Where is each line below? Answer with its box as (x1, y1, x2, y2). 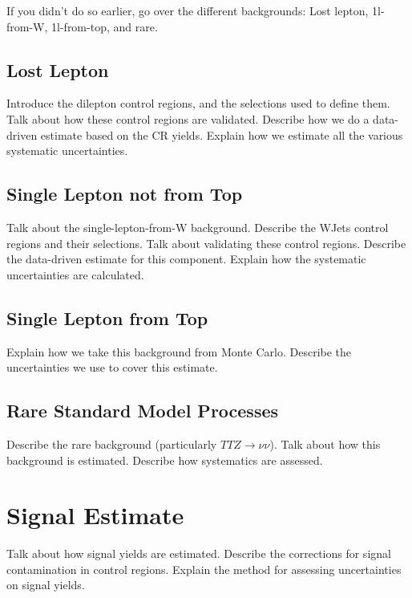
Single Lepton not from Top (6, 181, 243, 206)
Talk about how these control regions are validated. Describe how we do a (6, 110, 370, 127)
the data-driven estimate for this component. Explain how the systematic (6, 250, 366, 267)
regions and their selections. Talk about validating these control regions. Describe (6, 234, 406, 251)
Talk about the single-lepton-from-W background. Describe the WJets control (6, 218, 389, 235)
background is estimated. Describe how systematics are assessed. (6, 451, 323, 468)
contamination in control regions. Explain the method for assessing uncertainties (6, 560, 402, 577)
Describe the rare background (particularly (6, 435, 217, 452)
